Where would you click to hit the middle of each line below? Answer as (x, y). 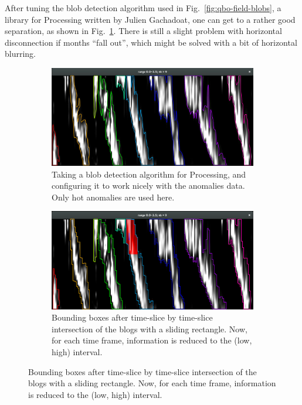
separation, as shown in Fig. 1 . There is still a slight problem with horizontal (143, 31)
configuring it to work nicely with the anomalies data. (148, 186)
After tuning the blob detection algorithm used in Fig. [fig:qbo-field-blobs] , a (143, 8)
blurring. (21, 54)
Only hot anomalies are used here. (113, 197)
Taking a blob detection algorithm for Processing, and (149, 174)
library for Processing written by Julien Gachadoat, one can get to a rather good (150, 19)
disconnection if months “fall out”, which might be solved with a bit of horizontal (151, 42)
